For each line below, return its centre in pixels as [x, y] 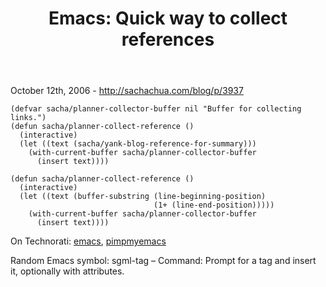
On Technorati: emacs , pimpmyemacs [88, 241]
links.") [28, 118]
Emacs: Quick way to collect [168, 18]
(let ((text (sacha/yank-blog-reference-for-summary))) [138, 144]
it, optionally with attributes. [67, 271]
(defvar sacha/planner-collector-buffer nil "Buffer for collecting [156, 109]
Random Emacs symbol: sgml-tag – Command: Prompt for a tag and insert [163, 261]
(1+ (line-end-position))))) [214, 205]
